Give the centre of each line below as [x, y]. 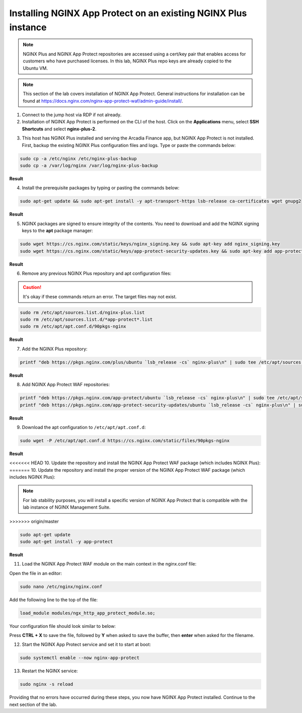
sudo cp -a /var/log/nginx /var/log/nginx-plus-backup [89, 166]
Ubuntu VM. [35, 68]
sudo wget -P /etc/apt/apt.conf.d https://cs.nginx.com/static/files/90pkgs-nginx [125, 440]
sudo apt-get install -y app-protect [66, 542]
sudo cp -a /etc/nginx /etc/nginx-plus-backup [78, 158]
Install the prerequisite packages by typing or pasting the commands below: [101, 188]
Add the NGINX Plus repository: [55, 349]
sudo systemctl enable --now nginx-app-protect [80, 658]
